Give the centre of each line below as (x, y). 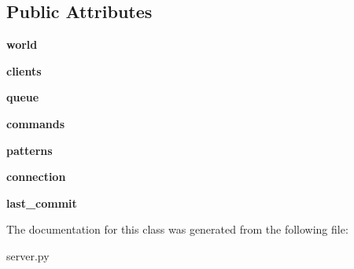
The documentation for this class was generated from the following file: (177, 229)
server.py (28, 255)
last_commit (42, 203)
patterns (29, 150)
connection (36, 177)
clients (24, 70)
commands (36, 123)
